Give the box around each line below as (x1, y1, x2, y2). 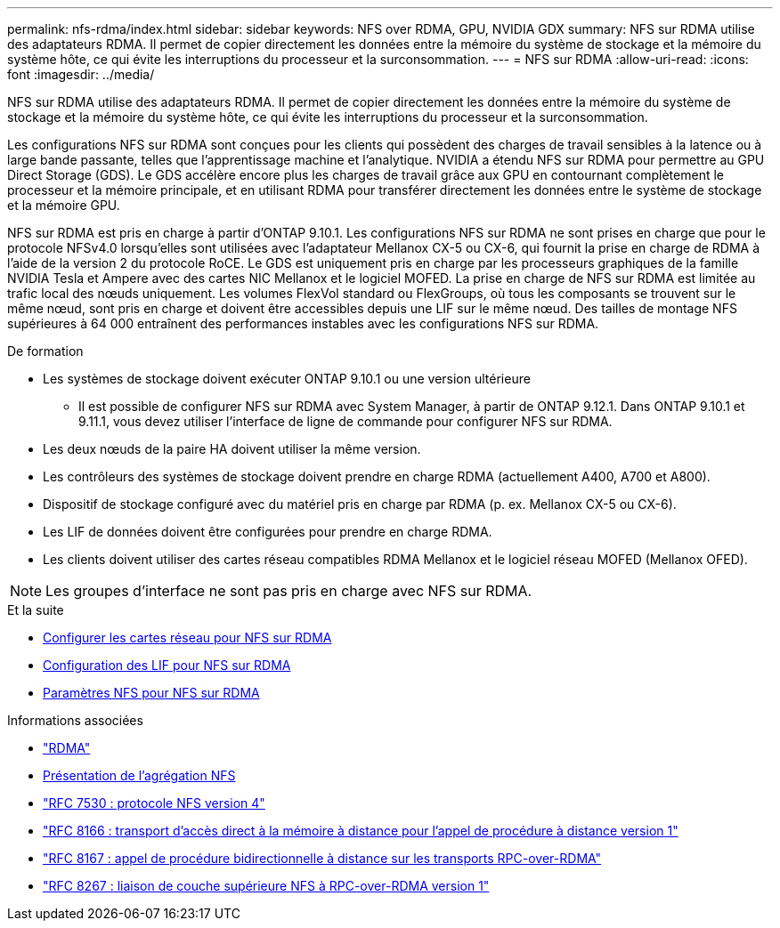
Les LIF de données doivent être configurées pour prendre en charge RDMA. (43, 524, 492, 539)
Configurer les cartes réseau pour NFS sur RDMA (43, 630, 332, 645)
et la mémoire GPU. (7, 198, 120, 213)
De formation (7, 343, 84, 359)
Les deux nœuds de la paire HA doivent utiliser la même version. (43, 441, 421, 456)
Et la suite (7, 602, 64, 617)
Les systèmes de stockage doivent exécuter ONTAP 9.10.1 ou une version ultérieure (43, 371, 531, 386)
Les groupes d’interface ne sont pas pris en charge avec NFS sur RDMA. (45, 582, 532, 600)
